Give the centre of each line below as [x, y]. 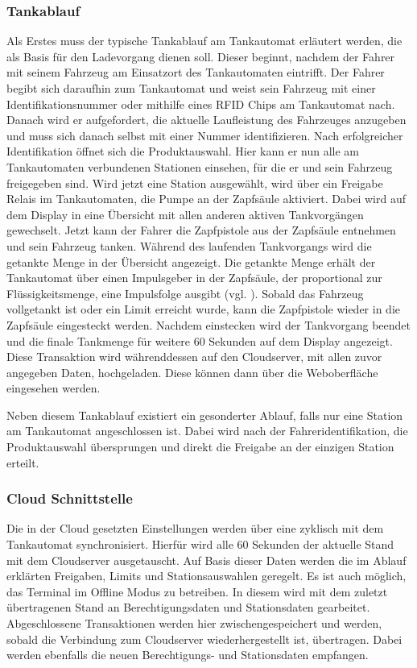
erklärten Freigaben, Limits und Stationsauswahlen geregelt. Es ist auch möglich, [206, 576]
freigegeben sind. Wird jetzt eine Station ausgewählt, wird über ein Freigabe [195, 183]
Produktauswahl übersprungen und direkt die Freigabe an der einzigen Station [200, 447]
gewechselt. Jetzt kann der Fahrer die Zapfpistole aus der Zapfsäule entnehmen [201, 230]
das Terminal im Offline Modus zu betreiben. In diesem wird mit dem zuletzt [197, 591]
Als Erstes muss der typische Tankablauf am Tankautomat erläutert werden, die [204, 41]
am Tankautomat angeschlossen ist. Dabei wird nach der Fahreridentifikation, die [207, 431]
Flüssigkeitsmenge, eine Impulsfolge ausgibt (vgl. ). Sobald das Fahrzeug [185, 293]
